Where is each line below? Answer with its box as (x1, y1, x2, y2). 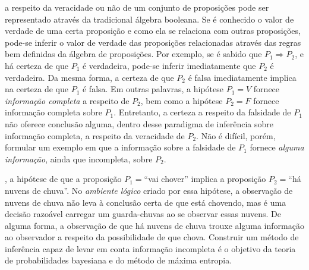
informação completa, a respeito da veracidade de (5, 129, 185, 142)
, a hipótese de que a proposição (5, 172, 122, 185)
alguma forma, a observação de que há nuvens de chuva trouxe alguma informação (5, 219, 304, 231)
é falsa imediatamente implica (188, 71, 297, 83)
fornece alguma (250, 141, 304, 153)
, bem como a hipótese (140, 94, 223, 106)
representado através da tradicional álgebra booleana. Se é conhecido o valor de (5, 12, 294, 25)
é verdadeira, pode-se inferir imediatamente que (82, 59, 256, 71)
